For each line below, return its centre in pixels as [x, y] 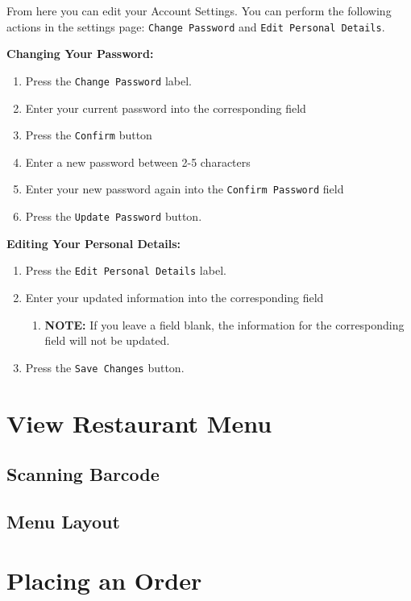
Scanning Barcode [83, 474]
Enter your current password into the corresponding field [166, 108]
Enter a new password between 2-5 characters [138, 162]
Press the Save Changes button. [105, 367]
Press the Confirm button [89, 135]
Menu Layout [63, 521]
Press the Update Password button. [114, 216]
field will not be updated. [107, 340]
